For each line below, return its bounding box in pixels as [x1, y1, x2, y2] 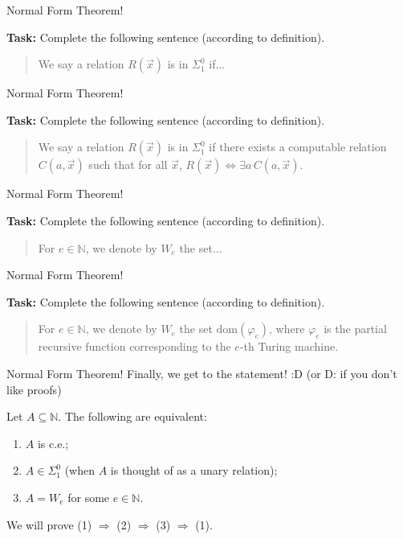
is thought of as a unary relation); [110, 462, 278, 479]
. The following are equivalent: [58, 408, 207, 425]
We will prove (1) [6, 516, 92, 533]
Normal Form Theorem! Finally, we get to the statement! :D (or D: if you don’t [6, 364, 397, 381]
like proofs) [6, 381, 62, 397]
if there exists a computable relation [209, 138, 387, 155]
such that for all [88, 156, 168, 173]
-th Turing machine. [239, 338, 339, 355]
